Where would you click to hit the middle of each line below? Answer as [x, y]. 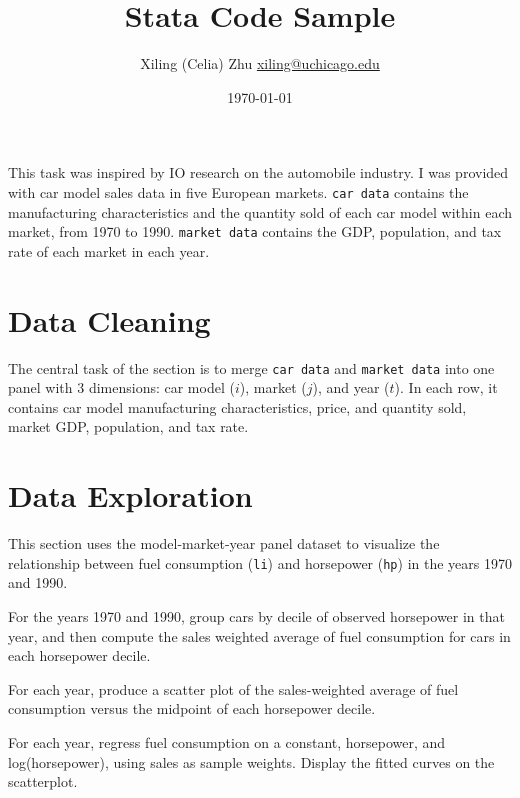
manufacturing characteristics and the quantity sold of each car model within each [260, 211]
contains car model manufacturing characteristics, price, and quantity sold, [237, 406]
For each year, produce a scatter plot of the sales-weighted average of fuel [233, 688]
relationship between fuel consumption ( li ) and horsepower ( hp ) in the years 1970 [260, 562]
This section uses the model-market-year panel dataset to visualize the [224, 543]
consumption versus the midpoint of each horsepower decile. [192, 708]
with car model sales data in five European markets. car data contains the [238, 191]
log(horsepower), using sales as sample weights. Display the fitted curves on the [251, 761]
